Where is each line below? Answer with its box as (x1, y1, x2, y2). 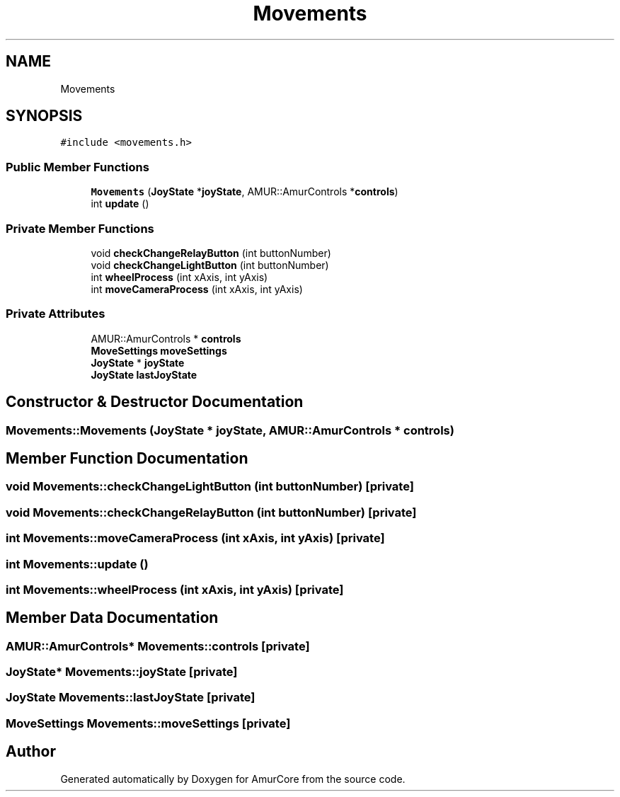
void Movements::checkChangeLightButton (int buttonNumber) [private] (6, 479, 414, 494)
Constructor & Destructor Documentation (6, 393, 304, 411)
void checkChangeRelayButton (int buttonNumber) (91, 246, 331, 259)
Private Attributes (6, 306, 105, 321)
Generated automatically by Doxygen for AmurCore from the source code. (60, 772, 406, 785)
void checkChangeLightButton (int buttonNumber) (91, 258, 329, 271)
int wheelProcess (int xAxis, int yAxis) (91, 270, 268, 283)
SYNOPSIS (6, 107, 83, 125)
